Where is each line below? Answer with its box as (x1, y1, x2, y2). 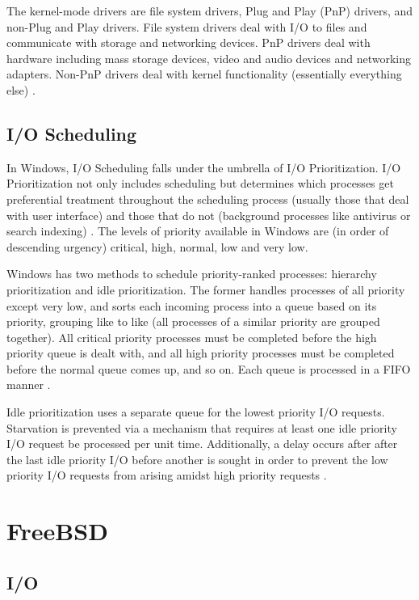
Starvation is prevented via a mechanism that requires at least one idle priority (6, 419, 397, 436)
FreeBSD (6, 514, 108, 547)
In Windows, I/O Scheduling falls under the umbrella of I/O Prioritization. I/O (6, 158, 401, 175)
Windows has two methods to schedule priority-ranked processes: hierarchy (6, 265, 377, 282)
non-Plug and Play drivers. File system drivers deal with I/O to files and (6, 18, 367, 35)
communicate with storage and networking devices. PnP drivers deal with (6, 34, 371, 51)
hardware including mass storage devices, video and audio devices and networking (6, 49, 412, 66)
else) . (6, 81, 36, 98)
